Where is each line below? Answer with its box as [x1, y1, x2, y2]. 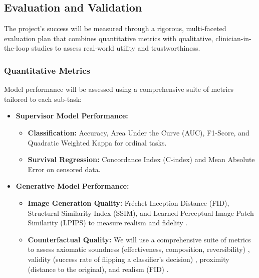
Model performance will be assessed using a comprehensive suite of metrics [4, 84, 234, 94]
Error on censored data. [28, 164, 101, 174]
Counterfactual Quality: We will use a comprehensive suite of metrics [28, 234, 251, 244]
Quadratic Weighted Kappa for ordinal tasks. [28, 137, 167, 148]
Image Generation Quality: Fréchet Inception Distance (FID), [28, 197, 229, 208]
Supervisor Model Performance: [16, 110, 128, 121]
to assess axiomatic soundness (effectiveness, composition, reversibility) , [28, 244, 250, 254]
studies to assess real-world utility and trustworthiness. [31, 43, 200, 53]
